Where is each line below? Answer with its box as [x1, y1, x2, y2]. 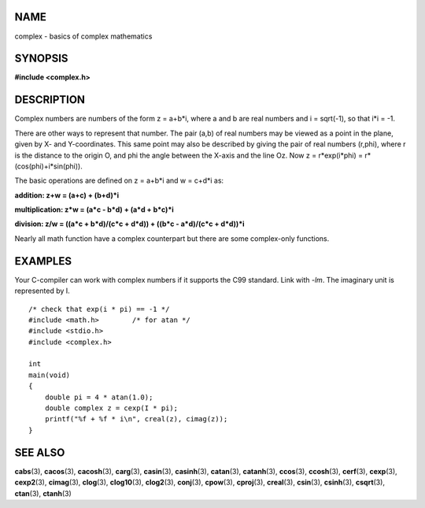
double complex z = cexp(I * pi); [44, 404, 179, 413]
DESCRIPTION [14, 93, 86, 106]
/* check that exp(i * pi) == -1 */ [28, 304, 170, 313]
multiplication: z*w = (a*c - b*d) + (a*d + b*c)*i [14, 205, 175, 214]
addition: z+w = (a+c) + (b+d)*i [14, 190, 120, 200]
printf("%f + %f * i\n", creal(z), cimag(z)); [44, 414, 228, 424]
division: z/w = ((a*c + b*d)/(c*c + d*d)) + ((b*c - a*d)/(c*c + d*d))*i [14, 219, 245, 228]
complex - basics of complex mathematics [14, 32, 153, 41]
